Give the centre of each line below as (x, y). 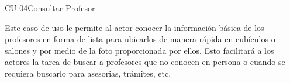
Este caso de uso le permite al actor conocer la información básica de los (134, 27)
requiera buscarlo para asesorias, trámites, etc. (88, 73)
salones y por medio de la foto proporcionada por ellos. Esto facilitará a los (139, 50)
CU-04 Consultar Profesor (50, 8)
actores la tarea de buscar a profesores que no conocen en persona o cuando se (145, 62)
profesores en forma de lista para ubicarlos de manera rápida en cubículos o (140, 39)
